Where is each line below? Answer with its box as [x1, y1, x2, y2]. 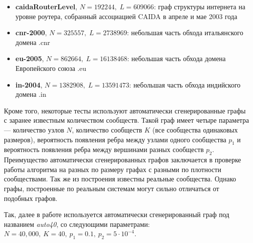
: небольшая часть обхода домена [127, 53, 226, 64]
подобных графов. [4, 193, 58, 203]
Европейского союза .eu [15, 63, 86, 73]
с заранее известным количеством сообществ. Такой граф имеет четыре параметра [4, 115, 249, 125]
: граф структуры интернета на [154, 1, 246, 11]
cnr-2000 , [15, 27, 47, 38]
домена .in [15, 89, 46, 99]
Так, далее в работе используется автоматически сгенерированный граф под [4, 209, 230, 220]
